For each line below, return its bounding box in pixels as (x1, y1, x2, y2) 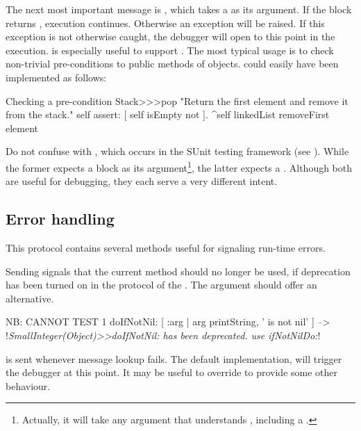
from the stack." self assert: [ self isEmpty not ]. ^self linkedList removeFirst (6, 107, 330, 122)
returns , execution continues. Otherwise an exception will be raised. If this (6, 15, 325, 30)
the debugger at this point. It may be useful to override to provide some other (6, 365, 337, 380)
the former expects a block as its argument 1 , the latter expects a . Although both (6, 158, 353, 174)
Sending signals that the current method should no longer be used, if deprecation (6, 263, 351, 278)
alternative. (6, 291, 54, 305)
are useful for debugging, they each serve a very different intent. (6, 174, 278, 188)
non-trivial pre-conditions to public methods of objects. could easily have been (6, 56, 339, 71)
